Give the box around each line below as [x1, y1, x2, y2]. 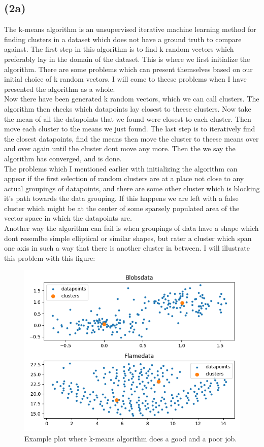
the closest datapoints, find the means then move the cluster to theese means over [4, 133, 259, 144]
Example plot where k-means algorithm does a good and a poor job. [24, 433, 237, 444]
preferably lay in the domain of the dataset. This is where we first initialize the [4, 53, 250, 64]
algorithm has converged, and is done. [4, 153, 122, 163]
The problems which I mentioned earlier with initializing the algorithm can [4, 163, 238, 174]
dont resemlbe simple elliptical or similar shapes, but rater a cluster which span [4, 232, 252, 243]
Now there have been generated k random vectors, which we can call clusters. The [4, 93, 259, 104]
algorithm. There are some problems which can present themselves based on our [4, 63, 253, 74]
